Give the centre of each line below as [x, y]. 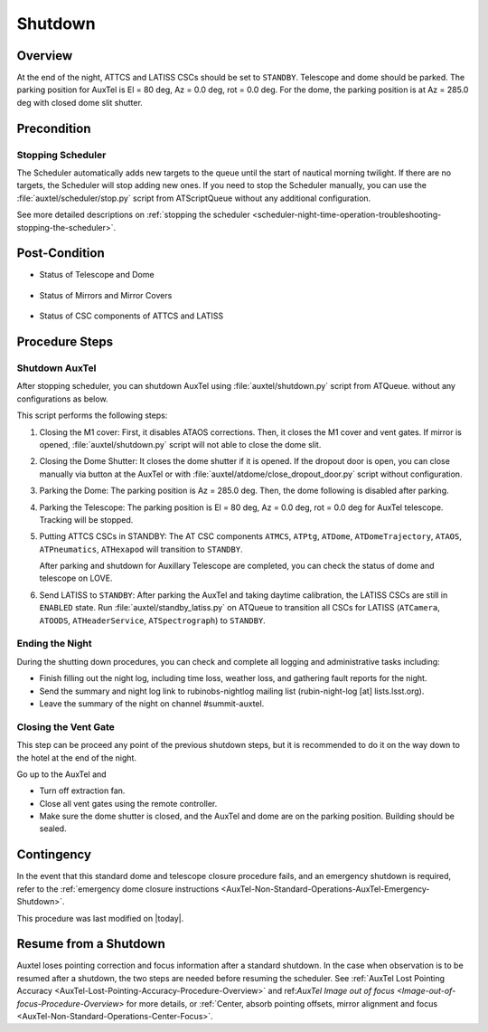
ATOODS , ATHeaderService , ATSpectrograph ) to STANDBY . [152, 620]
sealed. [53, 828]
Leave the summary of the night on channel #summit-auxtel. [152, 703]
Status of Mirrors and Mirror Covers [106, 295]
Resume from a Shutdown [91, 944]
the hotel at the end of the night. [77, 757]
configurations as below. [62, 399]
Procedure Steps [65, 342]
